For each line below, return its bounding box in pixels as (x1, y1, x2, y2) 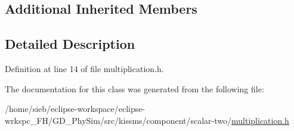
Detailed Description (5, 35, 135, 53)
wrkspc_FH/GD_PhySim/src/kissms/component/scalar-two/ (5, 114, 232, 126)
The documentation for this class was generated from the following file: (5, 82, 264, 95)
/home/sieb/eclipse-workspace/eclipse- (5, 102, 146, 115)
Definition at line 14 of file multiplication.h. (5, 62, 164, 74)
